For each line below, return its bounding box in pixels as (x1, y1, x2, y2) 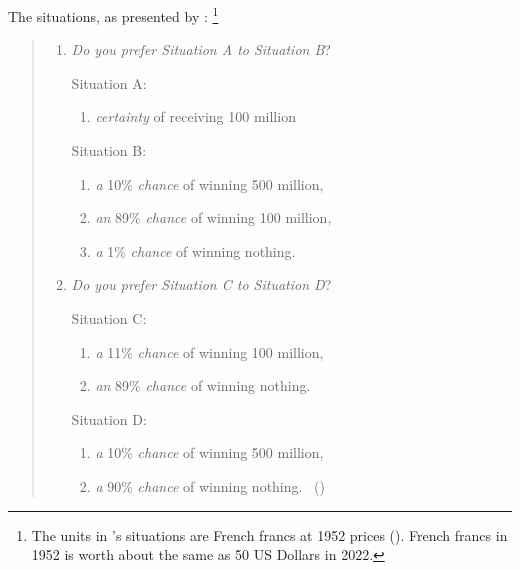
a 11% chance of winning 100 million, (95, 341, 324, 362)
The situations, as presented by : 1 (8, 3, 219, 26)
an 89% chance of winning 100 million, (95, 207, 332, 228)
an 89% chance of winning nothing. (95, 375, 311, 396)
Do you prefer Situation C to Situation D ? (71, 274, 332, 295)
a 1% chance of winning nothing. (95, 240, 296, 261)
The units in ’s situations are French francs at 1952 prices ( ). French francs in (31, 524, 508, 545)
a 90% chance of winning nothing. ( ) (95, 475, 326, 496)
